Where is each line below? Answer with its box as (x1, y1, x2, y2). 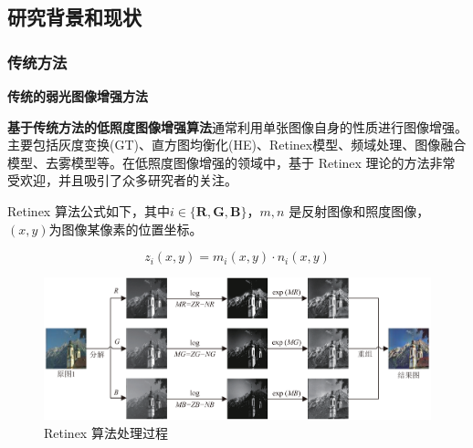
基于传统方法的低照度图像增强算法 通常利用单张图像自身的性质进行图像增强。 (7, 117, 468, 136)
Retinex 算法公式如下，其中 (7, 201, 170, 220)
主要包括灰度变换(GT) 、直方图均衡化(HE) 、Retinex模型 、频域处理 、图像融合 (7, 135, 467, 154)
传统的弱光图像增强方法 (7, 87, 148, 105)
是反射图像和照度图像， (289, 201, 430, 220)
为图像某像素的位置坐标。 (48, 219, 203, 238)
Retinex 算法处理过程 (44, 422, 168, 442)
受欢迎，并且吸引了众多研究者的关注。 (7, 171, 237, 190)
